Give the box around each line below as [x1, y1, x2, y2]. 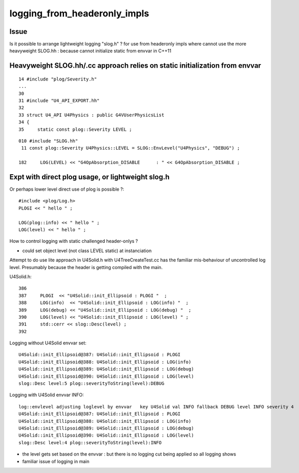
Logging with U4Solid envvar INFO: [9, 392, 84, 398]
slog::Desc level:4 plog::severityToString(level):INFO [18, 440, 162, 445]
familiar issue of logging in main [22, 458, 90, 464]
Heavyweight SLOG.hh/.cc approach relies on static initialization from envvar [9, 61, 261, 70]
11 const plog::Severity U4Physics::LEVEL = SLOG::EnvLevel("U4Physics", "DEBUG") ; [21, 145, 240, 151]
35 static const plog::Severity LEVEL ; [18, 126, 133, 132]
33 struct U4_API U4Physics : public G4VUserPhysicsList [18, 112, 165, 118]
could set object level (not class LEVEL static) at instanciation [22, 248, 152, 254]
